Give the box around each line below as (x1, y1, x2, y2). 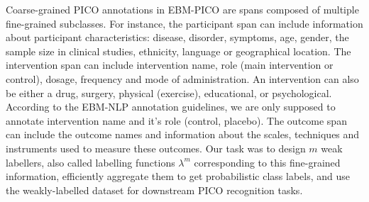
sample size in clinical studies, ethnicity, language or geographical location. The (6, 43, 351, 58)
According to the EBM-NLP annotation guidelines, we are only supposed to (6, 99, 336, 114)
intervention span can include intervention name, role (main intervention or (6, 57, 334, 72)
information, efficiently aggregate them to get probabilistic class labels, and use (6, 169, 351, 184)
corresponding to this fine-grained (194, 155, 341, 169)
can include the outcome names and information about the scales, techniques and (6, 127, 360, 142)
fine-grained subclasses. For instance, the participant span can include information (6, 16, 363, 30)
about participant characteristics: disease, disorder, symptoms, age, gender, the (6, 30, 349, 45)
